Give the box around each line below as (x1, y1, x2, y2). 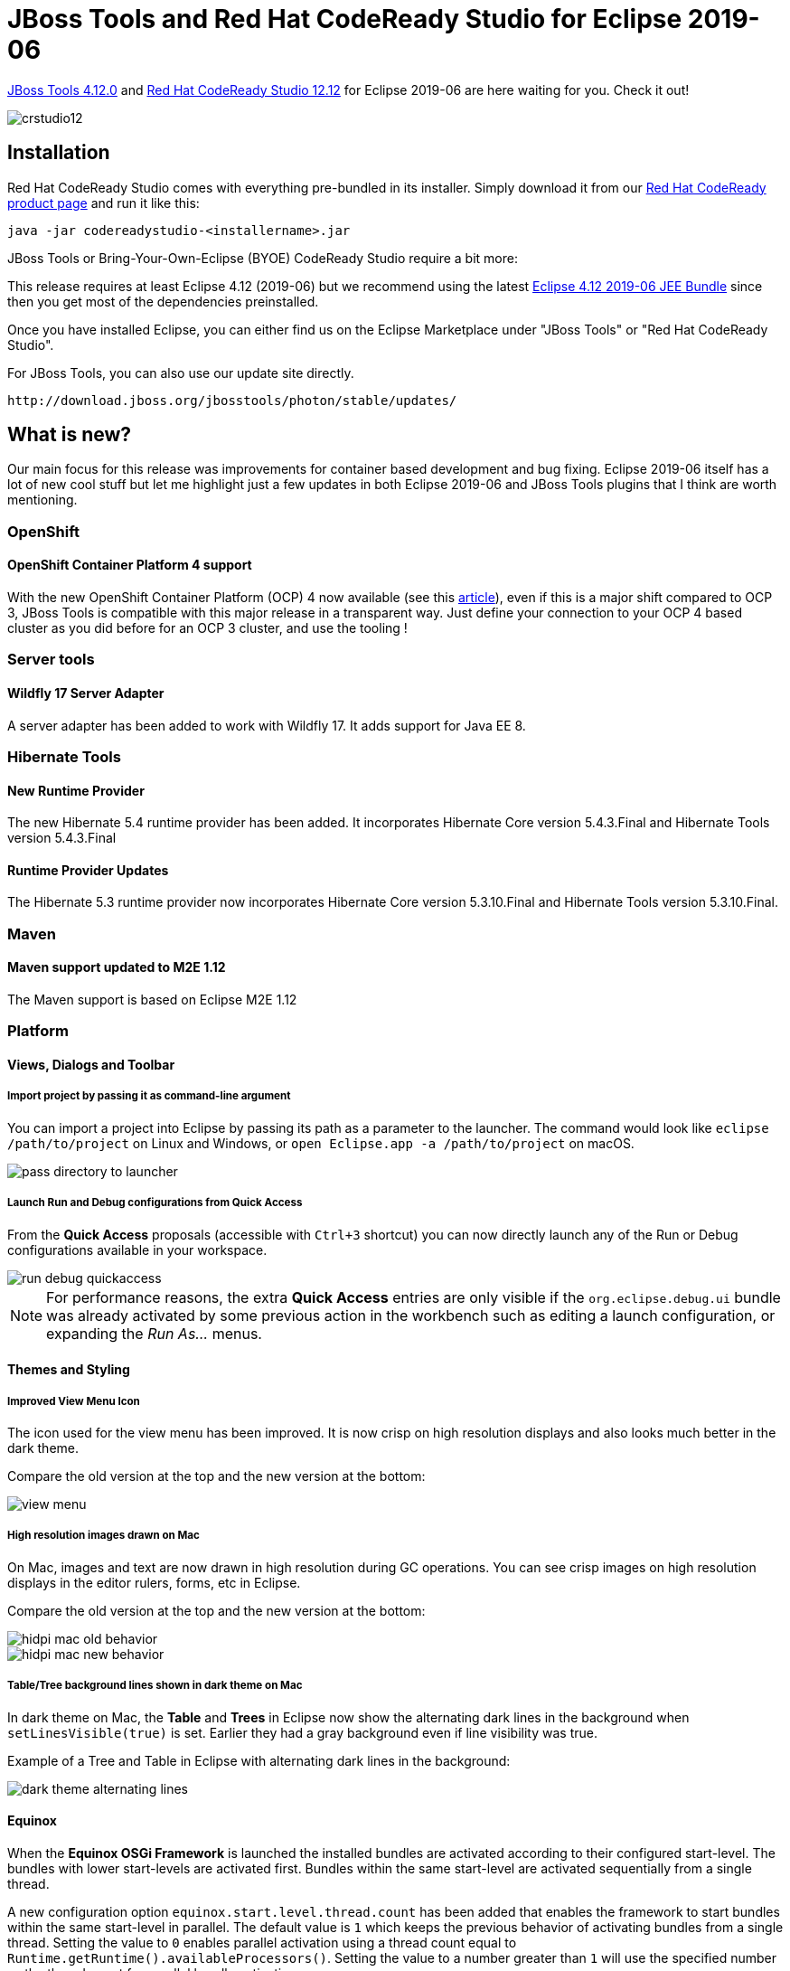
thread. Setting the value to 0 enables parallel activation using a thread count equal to (7, 1934, 517, 1950)
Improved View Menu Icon (7, 1394, 140, 1408)
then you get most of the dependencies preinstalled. (7, 293, 319, 309)
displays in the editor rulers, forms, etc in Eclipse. (7, 1574, 301, 1590)
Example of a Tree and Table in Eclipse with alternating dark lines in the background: (7, 1752, 511, 1768)
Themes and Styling (7, 1362, 130, 1378)
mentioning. (7, 492, 78, 508)
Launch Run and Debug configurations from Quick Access (7, 1196, 303, 1210)
